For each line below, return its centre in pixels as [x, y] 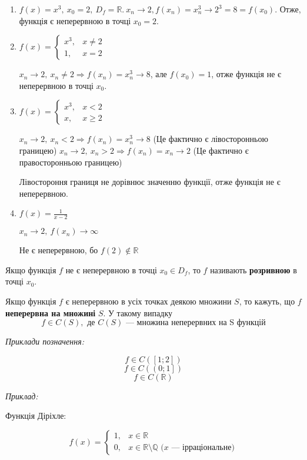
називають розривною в [253, 269]
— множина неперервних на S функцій [196, 323]
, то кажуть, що [267, 301]
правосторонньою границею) [71, 162]
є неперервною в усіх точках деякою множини [149, 301]
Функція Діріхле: [36, 416]
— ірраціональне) [203, 448]
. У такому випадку [138, 312]
